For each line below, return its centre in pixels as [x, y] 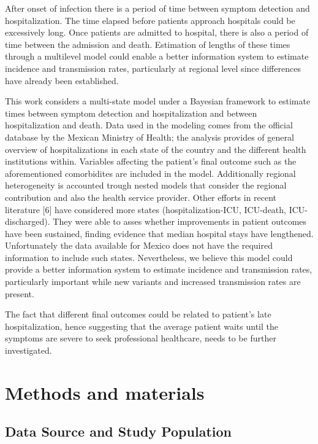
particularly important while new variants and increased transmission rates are [153, 282]
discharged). [28, 221]
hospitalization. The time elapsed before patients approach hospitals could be [150, 20]
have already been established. [62, 80]
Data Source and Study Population [118, 431]
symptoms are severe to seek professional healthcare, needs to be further [141, 338]
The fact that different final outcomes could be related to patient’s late [138, 314]
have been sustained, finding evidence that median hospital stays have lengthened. [159, 233]
